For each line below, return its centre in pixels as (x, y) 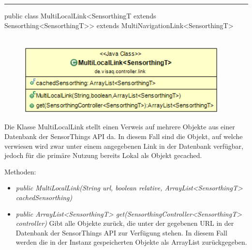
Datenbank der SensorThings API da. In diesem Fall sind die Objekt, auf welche (124, 136)
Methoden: (20, 171)
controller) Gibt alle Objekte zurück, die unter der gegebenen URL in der (125, 223)
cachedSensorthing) (44, 197)
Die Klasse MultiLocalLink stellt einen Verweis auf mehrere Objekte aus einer (120, 127)
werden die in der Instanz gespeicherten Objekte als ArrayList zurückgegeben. (131, 242)
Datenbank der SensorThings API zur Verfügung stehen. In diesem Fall (121, 232)
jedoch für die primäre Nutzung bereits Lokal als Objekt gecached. (103, 155)
